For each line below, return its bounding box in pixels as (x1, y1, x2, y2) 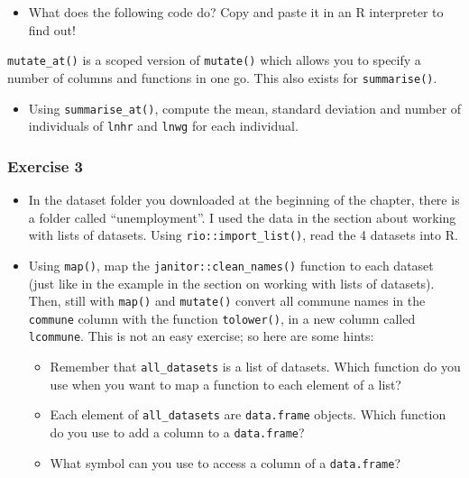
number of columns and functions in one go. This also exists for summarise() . (7, 68, 437, 87)
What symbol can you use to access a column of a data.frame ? (50, 453, 400, 472)
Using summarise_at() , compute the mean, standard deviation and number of (28, 98, 462, 117)
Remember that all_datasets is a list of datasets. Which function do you (50, 357, 461, 376)
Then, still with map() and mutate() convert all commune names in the (28, 291, 426, 310)
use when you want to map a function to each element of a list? (50, 374, 401, 393)
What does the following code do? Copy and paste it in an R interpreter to (28, 3, 444, 21)
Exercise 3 (7, 154, 83, 177)
